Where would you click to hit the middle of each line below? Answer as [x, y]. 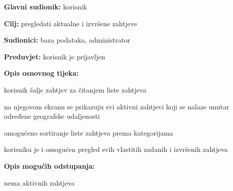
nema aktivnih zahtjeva [39, 182]
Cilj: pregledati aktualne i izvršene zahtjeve [70, 23]
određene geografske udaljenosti [52, 116]
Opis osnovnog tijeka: [41, 73]
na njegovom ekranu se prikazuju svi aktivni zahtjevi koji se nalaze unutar [116, 106]
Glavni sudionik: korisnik [46, 6]
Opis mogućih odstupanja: [49, 166]
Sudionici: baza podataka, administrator [67, 40]
